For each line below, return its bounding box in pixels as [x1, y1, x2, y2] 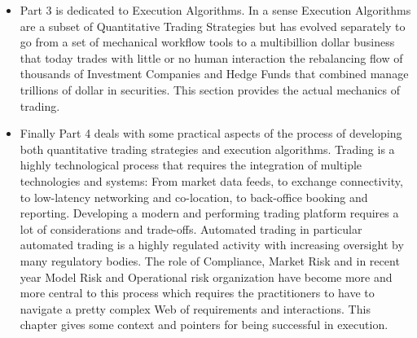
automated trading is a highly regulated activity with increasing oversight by [20, 236, 404, 253]
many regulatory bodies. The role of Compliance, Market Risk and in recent [20, 252, 400, 269]
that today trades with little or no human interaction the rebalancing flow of [20, 49, 403, 66]
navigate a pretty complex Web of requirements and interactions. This [20, 300, 371, 317]
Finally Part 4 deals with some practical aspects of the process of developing [20, 125, 402, 142]
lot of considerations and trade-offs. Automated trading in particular [20, 220, 362, 237]
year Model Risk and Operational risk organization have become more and [20, 268, 393, 285]
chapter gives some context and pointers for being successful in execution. [20, 316, 388, 333]
